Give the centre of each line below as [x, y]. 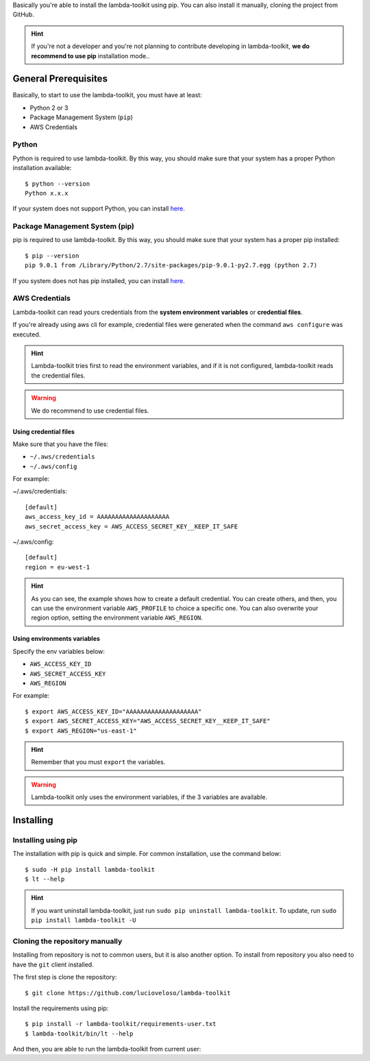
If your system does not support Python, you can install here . [99, 208]
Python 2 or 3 [49, 108]
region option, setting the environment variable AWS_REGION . [117, 618]
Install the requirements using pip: [61, 1008]
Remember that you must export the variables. [98, 762]
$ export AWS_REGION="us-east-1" [81, 731]
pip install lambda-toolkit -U [84, 920]
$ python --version [58, 184]
